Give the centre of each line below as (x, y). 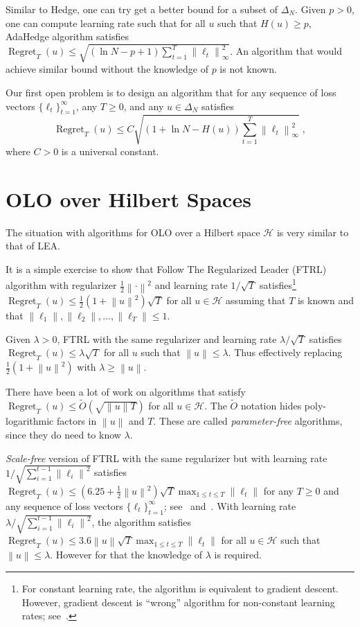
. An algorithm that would (286, 51)
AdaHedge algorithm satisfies (67, 36)
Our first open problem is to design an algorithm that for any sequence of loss (171, 92)
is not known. (248, 69)
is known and (325, 300)
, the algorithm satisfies (141, 521)
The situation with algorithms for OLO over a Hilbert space (133, 232)
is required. (238, 554)
